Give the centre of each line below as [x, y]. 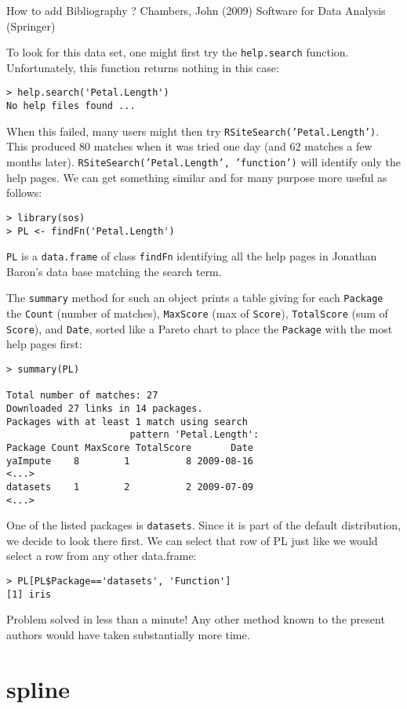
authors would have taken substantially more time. [128, 634]
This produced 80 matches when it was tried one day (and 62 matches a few [189, 146]
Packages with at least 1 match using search [127, 422]
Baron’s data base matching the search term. [114, 271]
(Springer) [31, 25]
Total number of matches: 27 [82, 396]
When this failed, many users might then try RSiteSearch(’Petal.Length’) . [193, 131]
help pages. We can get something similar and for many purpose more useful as [197, 177]
